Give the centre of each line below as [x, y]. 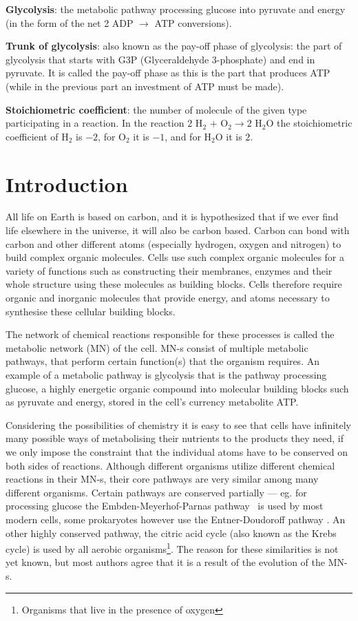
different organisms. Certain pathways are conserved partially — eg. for [156, 492]
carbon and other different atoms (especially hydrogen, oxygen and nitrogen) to [173, 243]
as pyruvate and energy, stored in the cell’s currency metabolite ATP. [152, 402]
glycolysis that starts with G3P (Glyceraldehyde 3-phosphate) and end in [160, 59]
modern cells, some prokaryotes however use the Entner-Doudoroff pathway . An [176, 519]
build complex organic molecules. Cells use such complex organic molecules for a [175, 257]
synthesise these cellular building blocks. [91, 311]
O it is [229, 136]
